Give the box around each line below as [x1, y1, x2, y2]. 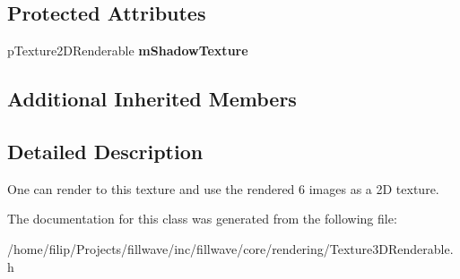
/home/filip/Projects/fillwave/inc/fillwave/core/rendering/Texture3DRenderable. [7, 239, 454, 258]
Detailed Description [7, 137, 204, 165]
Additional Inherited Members [7, 85, 297, 113]
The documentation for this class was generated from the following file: [7, 209, 397, 228]
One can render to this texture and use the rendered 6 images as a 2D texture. [7, 179, 439, 198]
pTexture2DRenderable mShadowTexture [7, 41, 248, 60]
